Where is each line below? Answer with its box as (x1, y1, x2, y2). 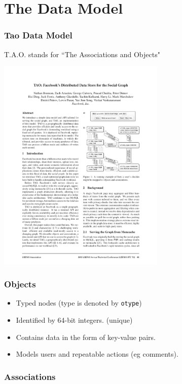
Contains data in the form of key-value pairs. (16, 331, 156, 342)
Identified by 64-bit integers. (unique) (16, 315, 133, 325)
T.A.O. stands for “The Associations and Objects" (4, 49, 160, 59)
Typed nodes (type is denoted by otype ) (16, 297, 142, 308)
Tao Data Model (4, 29, 72, 41)
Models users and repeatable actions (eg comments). (16, 349, 178, 359)
